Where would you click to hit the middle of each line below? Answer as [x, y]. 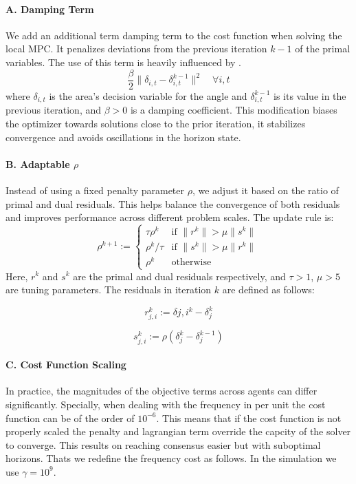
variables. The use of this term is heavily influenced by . [123, 62]
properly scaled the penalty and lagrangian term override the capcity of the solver [178, 431]
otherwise [191, 263]
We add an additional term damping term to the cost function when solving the [174, 35]
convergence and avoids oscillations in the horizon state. [123, 137]
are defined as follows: [268, 290]
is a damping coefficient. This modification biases [234, 110]
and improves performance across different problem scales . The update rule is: [170, 217]
